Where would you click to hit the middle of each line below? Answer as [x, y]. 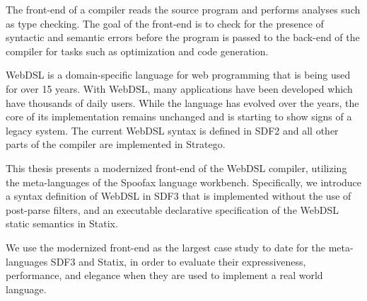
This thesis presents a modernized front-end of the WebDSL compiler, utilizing [176, 167]
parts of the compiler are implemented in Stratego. [116, 144]
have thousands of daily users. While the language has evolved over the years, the [182, 102]
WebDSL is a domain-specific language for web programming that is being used [178, 75]
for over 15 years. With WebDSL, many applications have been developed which [179, 88]
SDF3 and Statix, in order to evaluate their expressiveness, [178, 261]
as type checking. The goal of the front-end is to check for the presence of [165, 23]
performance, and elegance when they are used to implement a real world [164, 275]
